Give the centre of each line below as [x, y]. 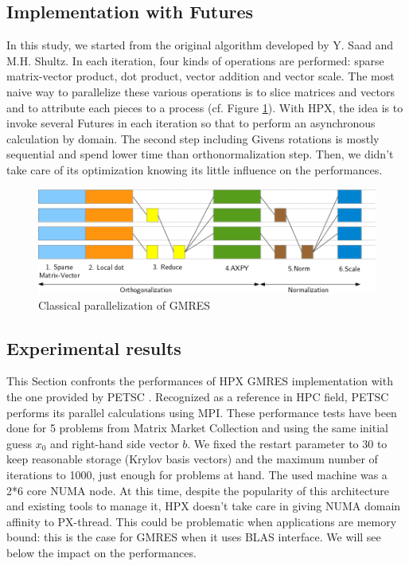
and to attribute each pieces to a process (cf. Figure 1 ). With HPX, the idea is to [205, 107]
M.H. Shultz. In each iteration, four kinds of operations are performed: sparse [195, 60]
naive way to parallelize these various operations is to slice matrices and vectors [201, 91]
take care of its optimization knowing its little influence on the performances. [195, 169]
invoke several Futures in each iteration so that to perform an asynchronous [191, 123]
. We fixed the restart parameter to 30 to [287, 443]
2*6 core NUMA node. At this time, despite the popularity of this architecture [198, 490]
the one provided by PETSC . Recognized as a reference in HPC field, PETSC [198, 397]
